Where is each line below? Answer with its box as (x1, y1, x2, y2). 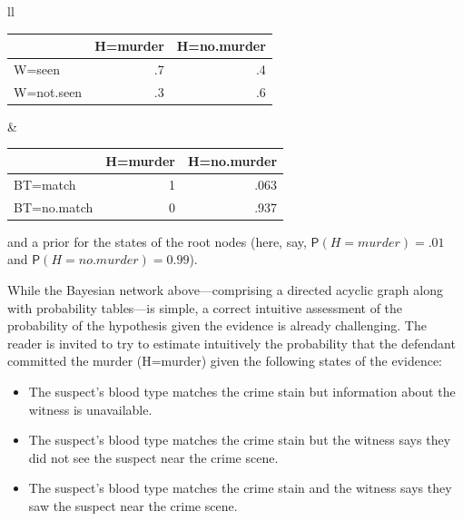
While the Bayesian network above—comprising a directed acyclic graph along (7, 280, 443, 299)
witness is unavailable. (28, 399, 153, 418)
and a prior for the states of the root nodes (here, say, (7, 231, 307, 251)
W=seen (14, 59, 61, 78)
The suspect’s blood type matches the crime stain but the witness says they (28, 430, 451, 449)
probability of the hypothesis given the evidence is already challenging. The (7, 316, 427, 335)
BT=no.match (14, 197, 94, 216)
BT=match (14, 174, 76, 193)
